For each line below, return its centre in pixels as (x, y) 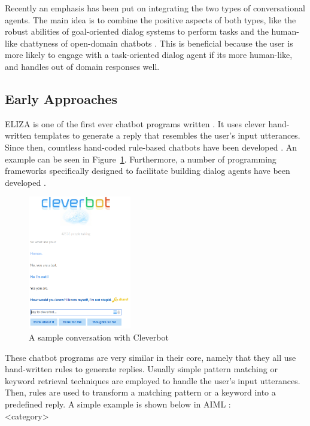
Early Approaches (61, 98)
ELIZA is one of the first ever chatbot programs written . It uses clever (135, 123)
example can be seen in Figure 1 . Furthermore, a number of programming (141, 159)
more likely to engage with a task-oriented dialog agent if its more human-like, (149, 55)
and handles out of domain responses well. (82, 66)
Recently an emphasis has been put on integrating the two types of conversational (155, 8)
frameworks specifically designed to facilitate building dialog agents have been (148, 171)
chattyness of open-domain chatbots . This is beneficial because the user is (156, 43)
